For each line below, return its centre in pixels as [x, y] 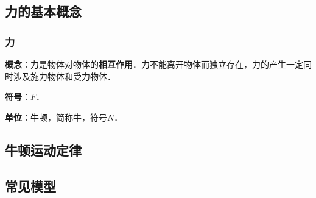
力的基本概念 [43, 11]
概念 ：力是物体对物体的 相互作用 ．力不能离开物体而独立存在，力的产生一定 [154, 64]
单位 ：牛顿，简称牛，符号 [56, 117]
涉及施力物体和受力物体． [64, 76]
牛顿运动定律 [43, 150]
